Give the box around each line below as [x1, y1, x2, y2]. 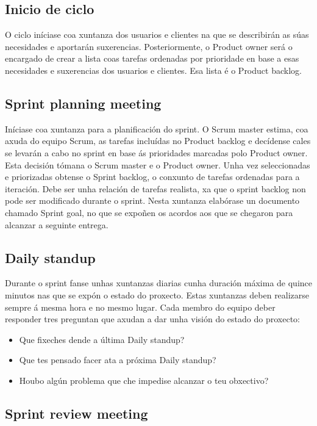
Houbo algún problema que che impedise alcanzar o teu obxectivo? [19, 374, 269, 386]
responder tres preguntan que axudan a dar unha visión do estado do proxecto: [5, 312, 300, 325]
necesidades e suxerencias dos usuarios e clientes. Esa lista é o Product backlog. [5, 63, 302, 76]
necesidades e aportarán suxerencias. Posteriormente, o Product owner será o [5, 40, 293, 52]
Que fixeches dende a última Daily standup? [19, 333, 185, 345]
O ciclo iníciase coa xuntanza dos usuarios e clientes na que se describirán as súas [5, 28, 309, 41]
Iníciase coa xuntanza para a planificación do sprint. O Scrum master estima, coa [5, 122, 308, 135]
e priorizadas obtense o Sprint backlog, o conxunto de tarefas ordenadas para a [5, 170, 300, 183]
